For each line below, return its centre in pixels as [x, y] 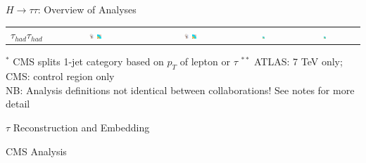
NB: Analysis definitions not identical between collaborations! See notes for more [180, 90]
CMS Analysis [36, 151]
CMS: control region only [60, 76]
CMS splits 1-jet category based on [88, 61]
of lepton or [205, 61]
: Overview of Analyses [87, 9]
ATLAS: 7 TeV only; [298, 61]
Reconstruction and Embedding [81, 128]
